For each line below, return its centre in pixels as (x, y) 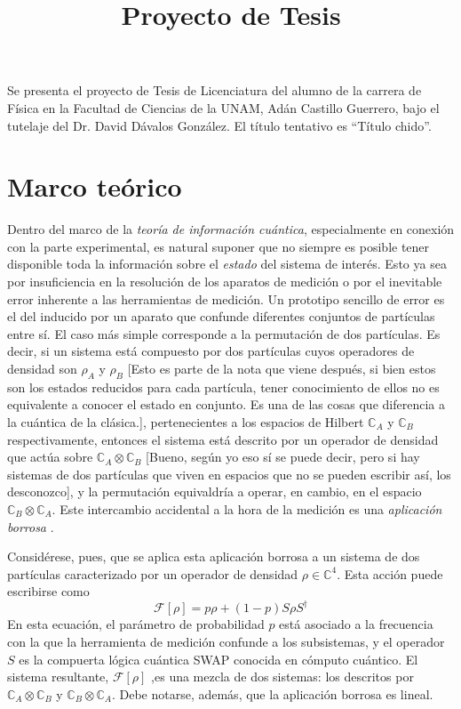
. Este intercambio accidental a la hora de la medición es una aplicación (247, 508)
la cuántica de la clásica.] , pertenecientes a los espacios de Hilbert (186, 422)
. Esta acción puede (390, 573)
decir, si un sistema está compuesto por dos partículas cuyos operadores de (211, 351)
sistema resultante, (58, 677)
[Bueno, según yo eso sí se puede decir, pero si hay (283, 457)
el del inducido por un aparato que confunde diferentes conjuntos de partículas (221, 316)
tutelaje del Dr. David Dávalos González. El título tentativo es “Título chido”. (219, 125)
